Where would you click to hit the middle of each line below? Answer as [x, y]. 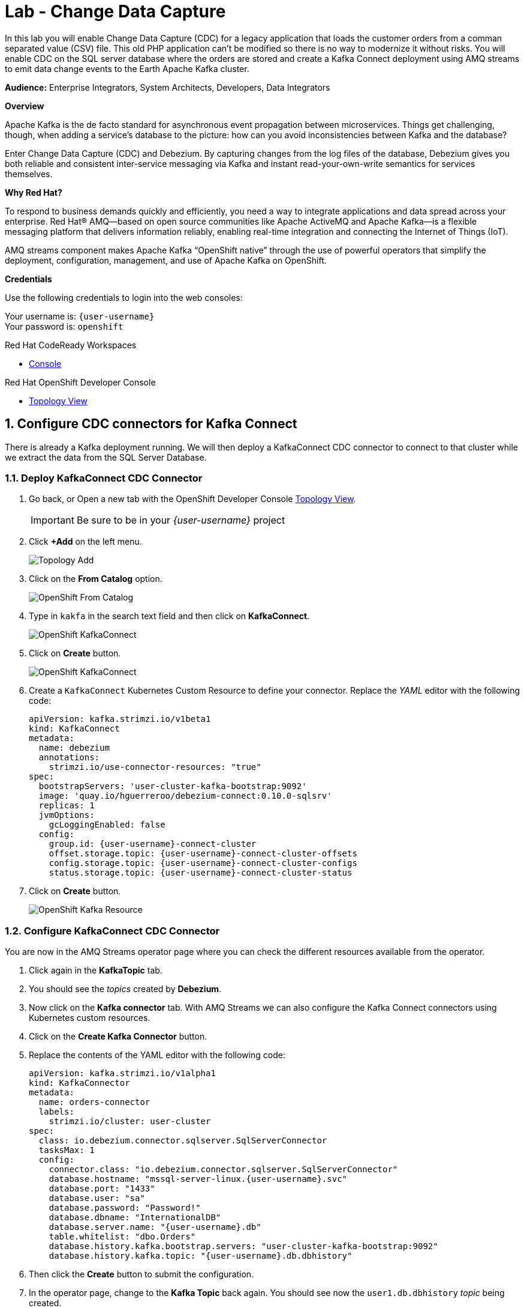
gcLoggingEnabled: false [107, 825]
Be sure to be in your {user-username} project [181, 520]
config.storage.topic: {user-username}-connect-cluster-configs [203, 863]
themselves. [29, 174]
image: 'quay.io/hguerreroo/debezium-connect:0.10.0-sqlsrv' [185, 796]
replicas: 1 [67, 806]
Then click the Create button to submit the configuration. [141, 1274]
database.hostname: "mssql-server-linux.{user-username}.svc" [198, 1179]
